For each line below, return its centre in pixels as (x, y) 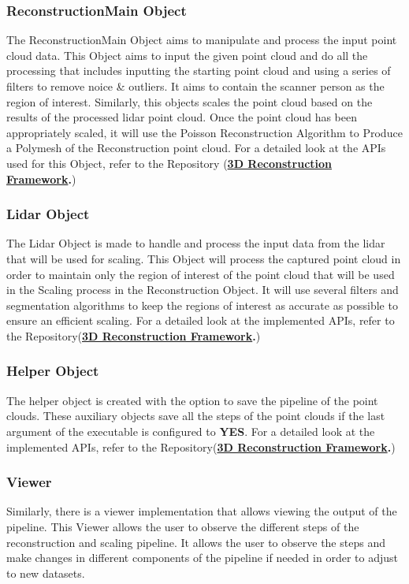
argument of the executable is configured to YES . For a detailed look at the (191, 431)
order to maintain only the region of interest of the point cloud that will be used (201, 274)
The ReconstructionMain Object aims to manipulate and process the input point (202, 40)
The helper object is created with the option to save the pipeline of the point (192, 400)
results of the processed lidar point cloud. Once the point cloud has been (182, 117)
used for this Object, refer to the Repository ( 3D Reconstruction (169, 163)
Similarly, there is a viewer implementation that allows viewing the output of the (202, 511)
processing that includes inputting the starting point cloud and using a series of (199, 71)
